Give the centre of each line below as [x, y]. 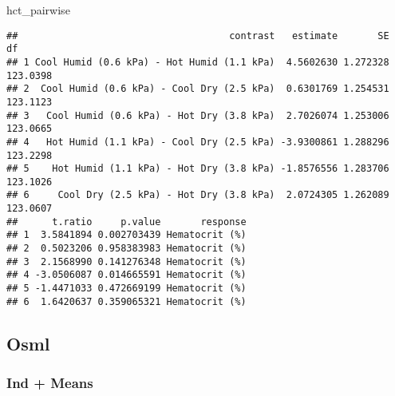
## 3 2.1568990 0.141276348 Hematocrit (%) [126, 261]
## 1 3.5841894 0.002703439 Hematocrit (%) [126, 235]
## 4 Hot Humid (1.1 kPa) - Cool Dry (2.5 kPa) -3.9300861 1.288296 [198, 142]
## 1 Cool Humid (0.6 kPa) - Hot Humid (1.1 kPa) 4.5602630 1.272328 [198, 62]
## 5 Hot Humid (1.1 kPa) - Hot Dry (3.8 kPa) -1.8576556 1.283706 [198, 169]
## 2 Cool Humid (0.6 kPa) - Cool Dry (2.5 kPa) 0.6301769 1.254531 [198, 89]
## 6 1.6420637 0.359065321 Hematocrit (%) [126, 301]
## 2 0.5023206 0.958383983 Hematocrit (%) [126, 249]
